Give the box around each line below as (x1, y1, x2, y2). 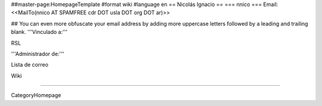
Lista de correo (11, 61, 49, 68)
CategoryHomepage (11, 92, 61, 99)
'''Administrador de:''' (11, 50, 64, 57)
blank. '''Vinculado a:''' (11, 29, 68, 36)
